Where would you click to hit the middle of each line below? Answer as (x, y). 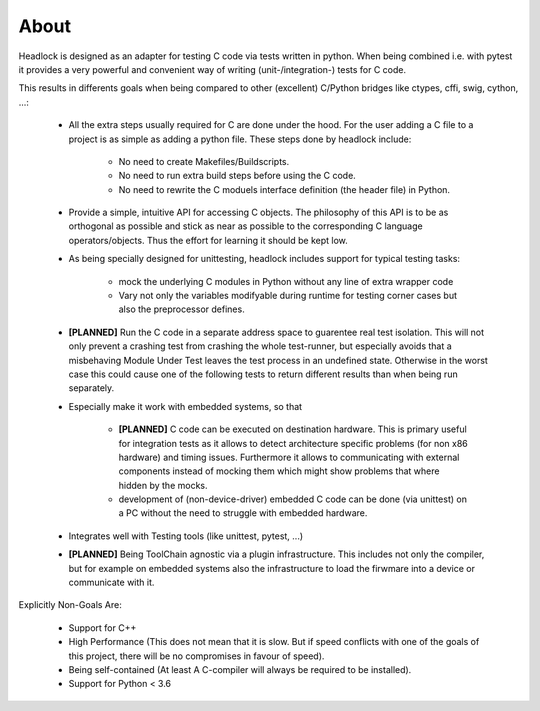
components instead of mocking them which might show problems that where (279, 471)
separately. (91, 388)
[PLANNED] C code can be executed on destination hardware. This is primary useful (292, 429)
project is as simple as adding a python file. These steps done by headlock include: (240, 139)
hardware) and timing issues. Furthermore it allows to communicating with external (289, 457)
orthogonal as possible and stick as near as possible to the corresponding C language (246, 226)
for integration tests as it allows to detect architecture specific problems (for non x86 (293, 443)
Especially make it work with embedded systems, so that (185, 406)
